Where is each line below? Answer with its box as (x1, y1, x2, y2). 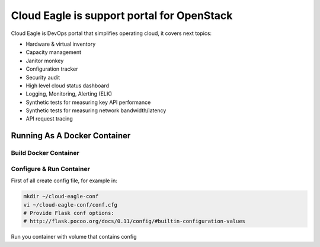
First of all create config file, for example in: (11, 177, 118, 184)
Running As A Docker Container (11, 131, 131, 141)
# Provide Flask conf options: (23, 210, 115, 216)
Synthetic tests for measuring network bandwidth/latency (25, 107, 167, 114)
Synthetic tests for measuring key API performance (25, 99, 151, 106)
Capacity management (25, 49, 81, 56)
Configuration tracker (25, 65, 78, 72)
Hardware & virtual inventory (25, 40, 96, 47)
